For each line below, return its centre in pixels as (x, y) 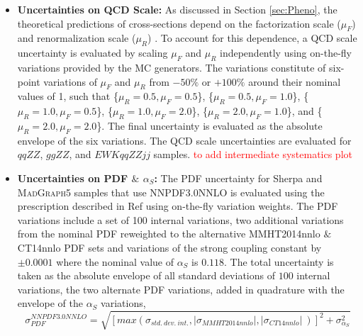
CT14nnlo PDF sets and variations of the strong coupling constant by (169, 247)
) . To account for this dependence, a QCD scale (252, 38)
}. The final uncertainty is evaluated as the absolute (210, 125)
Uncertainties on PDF (73, 178)
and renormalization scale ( (77, 38)
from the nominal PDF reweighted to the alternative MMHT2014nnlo (169, 234)
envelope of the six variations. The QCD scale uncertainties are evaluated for (184, 140)
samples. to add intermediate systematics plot (253, 154)
